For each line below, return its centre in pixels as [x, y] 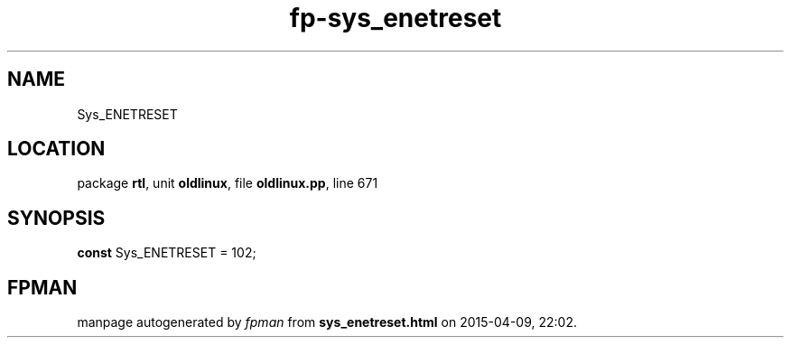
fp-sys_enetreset [395, 18]
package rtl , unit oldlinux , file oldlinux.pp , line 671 [228, 183]
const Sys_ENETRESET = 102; [167, 253]
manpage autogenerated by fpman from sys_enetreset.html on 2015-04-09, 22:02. [327, 322]
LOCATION [56, 149]
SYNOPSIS [56, 218]
